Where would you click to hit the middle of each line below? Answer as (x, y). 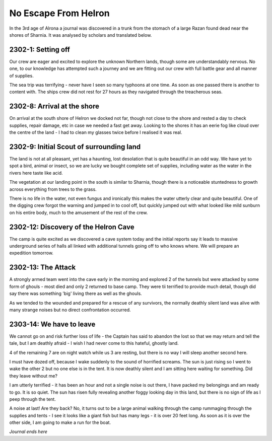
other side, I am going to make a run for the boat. (60, 422)
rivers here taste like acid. (36, 173)
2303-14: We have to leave (52, 324)
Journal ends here (28, 432)
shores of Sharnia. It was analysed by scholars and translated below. (81, 35)
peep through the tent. (33, 399)
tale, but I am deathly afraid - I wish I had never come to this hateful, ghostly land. (94, 343)
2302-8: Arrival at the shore (54, 106)
